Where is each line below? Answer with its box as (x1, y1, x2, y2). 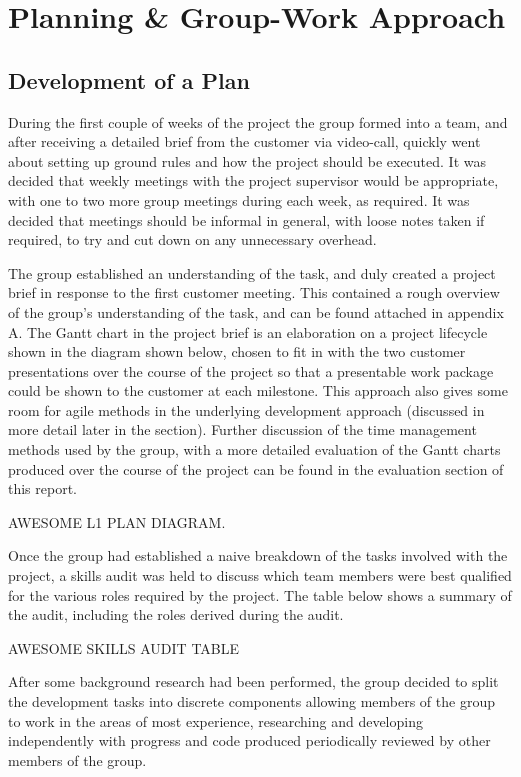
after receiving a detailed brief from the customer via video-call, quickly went (8, 131, 481, 152)
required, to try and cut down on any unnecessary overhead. (8, 229, 377, 250)
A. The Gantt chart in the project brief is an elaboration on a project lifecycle (8, 321, 488, 342)
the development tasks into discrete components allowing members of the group (8, 691, 495, 712)
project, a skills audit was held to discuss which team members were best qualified (8, 565, 512, 586)
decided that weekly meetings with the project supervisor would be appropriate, (8, 170, 499, 191)
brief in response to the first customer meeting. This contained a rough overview (8, 282, 500, 303)
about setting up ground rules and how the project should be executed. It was (8, 150, 487, 171)
